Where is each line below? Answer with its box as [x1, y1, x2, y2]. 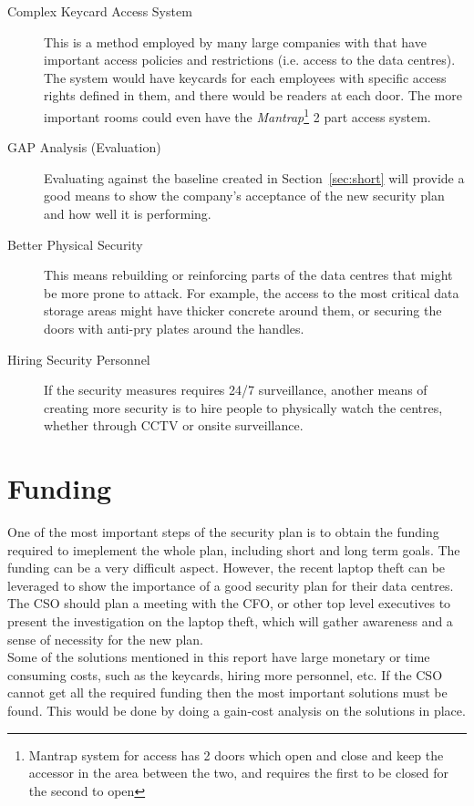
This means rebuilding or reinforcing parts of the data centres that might [44, 265, 453, 284]
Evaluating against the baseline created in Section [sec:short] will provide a [44, 168, 465, 187]
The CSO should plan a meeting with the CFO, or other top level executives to [7, 594, 451, 613]
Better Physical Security [7, 234, 143, 253]
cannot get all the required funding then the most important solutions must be [7, 683, 448, 702]
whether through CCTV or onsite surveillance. [44, 416, 304, 435]
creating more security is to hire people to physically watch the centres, [44, 398, 443, 417]
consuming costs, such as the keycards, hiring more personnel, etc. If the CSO [7, 665, 443, 684]
